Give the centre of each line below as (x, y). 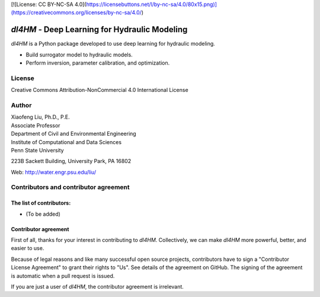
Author (21, 105)
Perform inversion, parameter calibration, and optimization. (98, 63)
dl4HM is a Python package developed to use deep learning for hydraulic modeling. (113, 44)
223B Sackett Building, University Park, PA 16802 (71, 161)
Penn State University (38, 150)
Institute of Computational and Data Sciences (66, 142)
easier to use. (28, 248)
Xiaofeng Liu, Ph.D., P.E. (41, 117)
